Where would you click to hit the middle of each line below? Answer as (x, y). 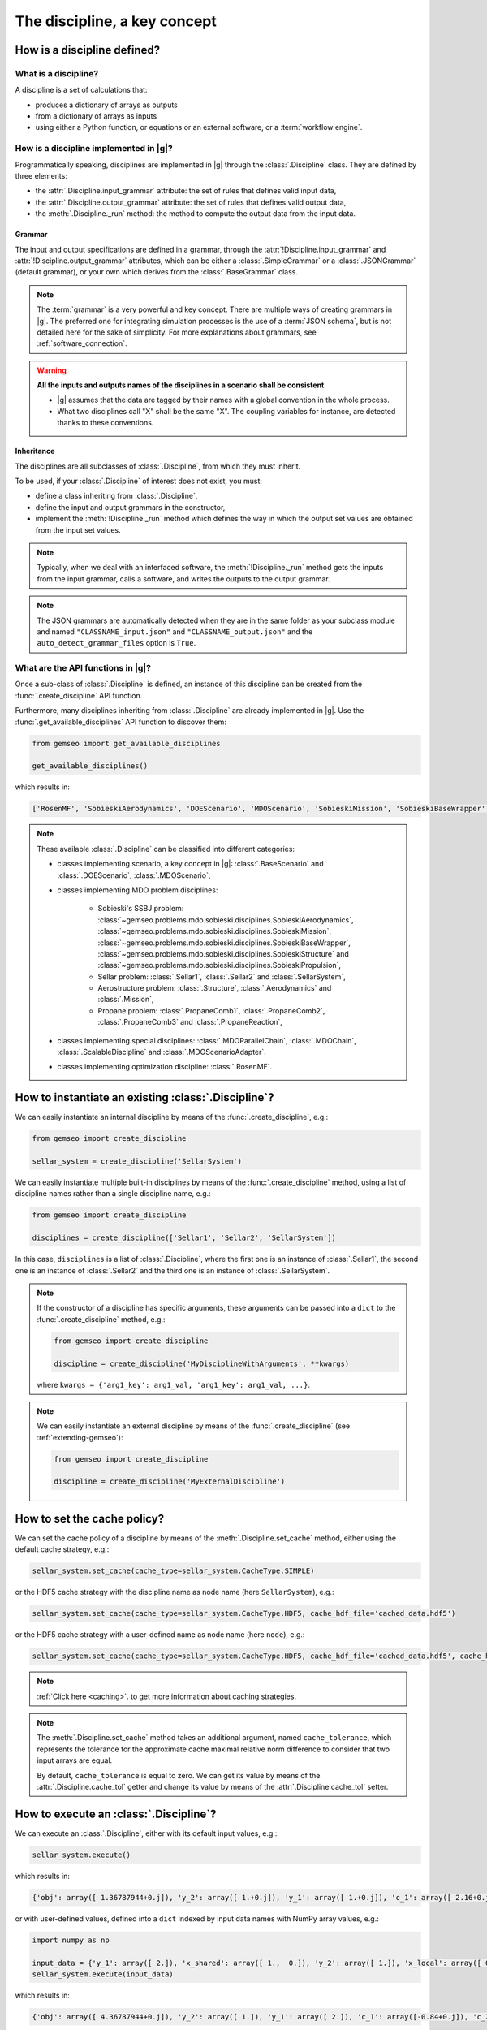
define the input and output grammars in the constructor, (130, 507)
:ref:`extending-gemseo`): (80, 1437)
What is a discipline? (57, 73)
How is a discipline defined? (88, 50)
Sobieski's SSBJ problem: (141, 909)
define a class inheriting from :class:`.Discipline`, (116, 496)
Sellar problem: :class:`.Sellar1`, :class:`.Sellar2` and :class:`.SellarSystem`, (222, 976)
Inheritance (35, 451)
